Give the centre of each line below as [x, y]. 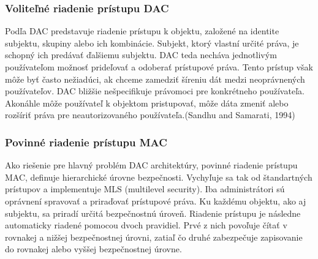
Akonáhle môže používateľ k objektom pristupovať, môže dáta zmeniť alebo [147, 103]
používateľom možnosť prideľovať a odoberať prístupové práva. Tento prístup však [159, 67]
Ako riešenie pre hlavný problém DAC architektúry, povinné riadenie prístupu [151, 165]
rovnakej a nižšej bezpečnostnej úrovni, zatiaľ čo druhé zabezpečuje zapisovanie [154, 237]
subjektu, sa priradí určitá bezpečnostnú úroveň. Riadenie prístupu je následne [153, 213]
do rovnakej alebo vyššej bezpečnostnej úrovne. [93, 249]
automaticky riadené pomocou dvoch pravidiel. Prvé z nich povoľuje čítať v [146, 225]
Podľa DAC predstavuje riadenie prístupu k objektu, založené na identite [142, 31]
